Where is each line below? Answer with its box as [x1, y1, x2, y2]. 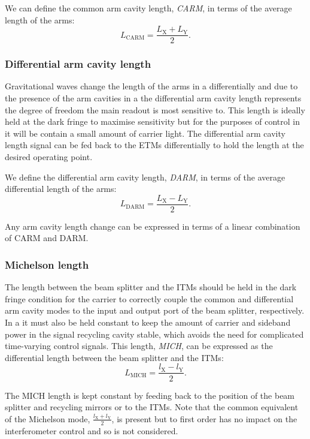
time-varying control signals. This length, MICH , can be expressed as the [5, 339, 273, 352]
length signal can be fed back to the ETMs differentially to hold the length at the [5, 139, 304, 151]
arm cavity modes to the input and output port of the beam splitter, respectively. [5, 304, 305, 317]
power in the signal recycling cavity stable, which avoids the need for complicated [5, 327, 304, 340]
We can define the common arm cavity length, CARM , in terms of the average [5, 2, 292, 14]
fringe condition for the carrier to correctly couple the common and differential [5, 292, 294, 305]
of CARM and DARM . [5, 231, 89, 244]
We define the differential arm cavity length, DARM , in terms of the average [5, 170, 285, 183]
